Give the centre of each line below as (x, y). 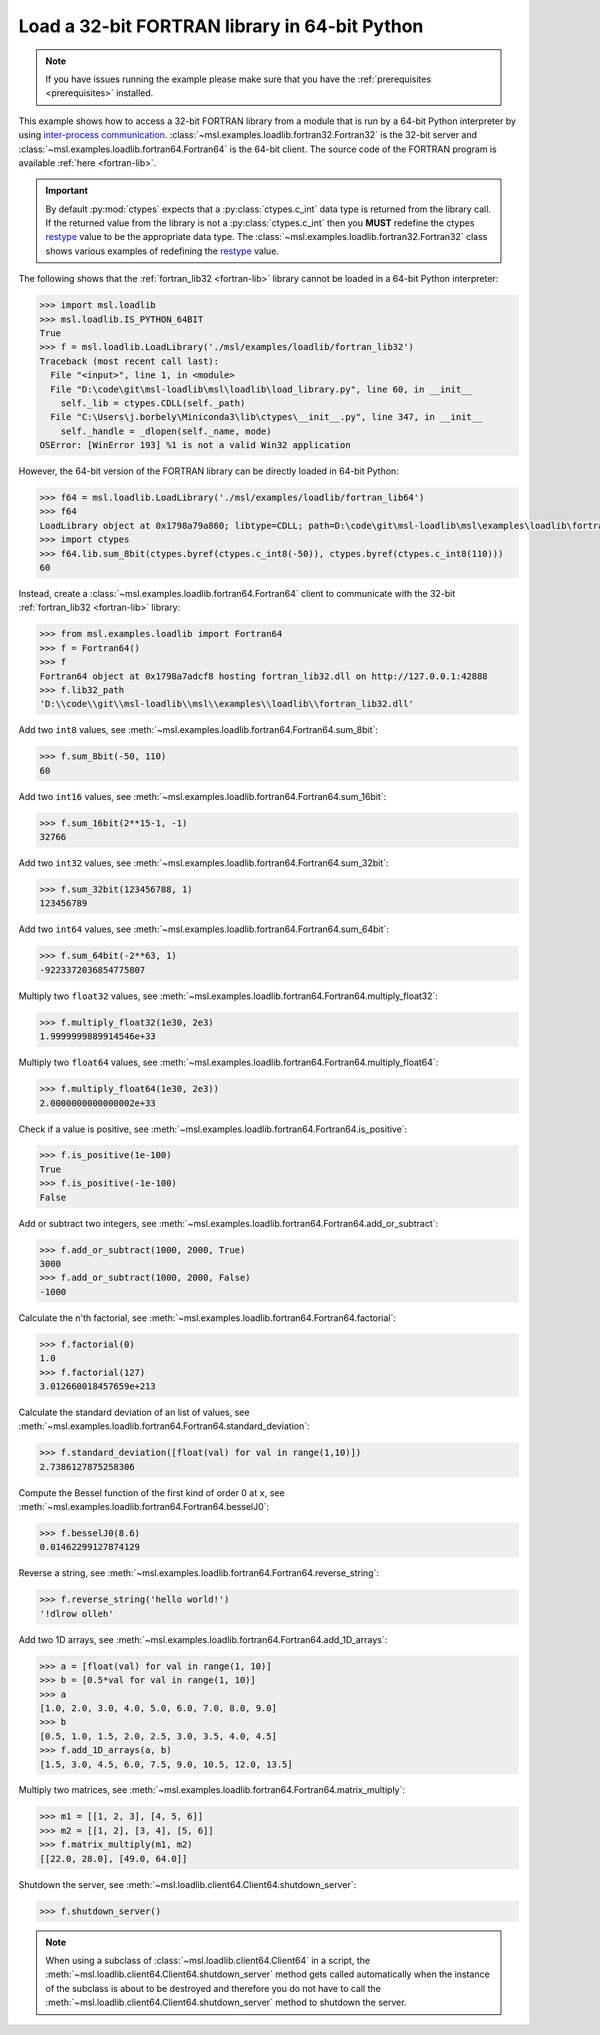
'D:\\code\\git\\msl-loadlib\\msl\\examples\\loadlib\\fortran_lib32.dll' (227, 704)
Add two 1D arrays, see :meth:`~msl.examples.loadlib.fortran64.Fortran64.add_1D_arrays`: (203, 1639)
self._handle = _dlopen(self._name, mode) (166, 431)
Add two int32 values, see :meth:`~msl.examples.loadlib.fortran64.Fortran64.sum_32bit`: (203, 863)
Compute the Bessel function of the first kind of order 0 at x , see (151, 1492)
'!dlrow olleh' (76, 1613)
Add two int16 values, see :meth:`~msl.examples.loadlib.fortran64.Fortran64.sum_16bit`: (202, 796)
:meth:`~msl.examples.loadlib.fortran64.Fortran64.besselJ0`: (144, 1507)
